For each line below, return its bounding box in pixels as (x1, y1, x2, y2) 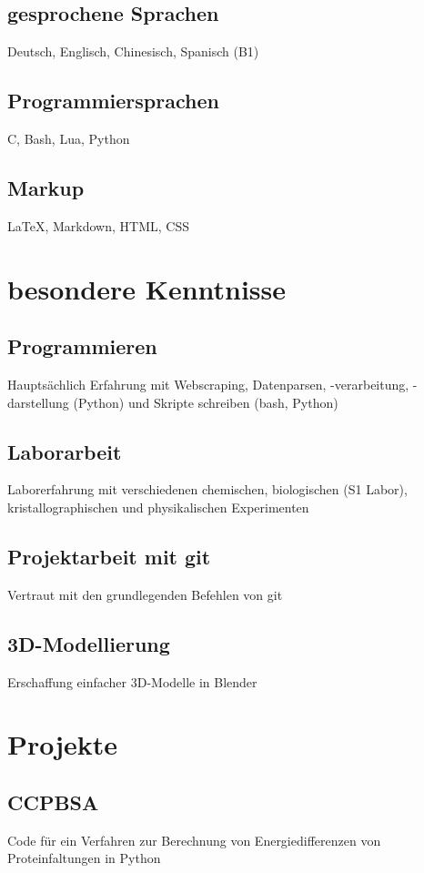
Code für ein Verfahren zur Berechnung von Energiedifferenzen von (7, 830, 381, 849)
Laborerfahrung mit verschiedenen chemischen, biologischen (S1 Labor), (7, 480, 408, 499)
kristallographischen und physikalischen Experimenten (7, 497, 309, 516)
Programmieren (7, 332, 157, 360)
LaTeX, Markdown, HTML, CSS (7, 216, 189, 235)
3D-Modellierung (7, 629, 170, 657)
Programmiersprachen (7, 86, 219, 115)
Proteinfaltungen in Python (7, 848, 161, 868)
